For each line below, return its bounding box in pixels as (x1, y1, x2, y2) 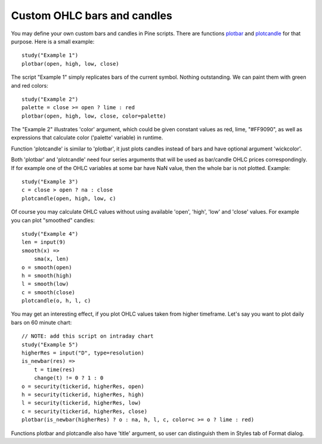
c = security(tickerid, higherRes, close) (21, 408, 148, 415)
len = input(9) (21, 239, 66, 246)
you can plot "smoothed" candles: (11, 217, 95, 224)
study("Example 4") (21, 230, 79, 237)
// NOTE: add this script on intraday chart (21, 333, 154, 340)
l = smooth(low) (21, 280, 69, 288)
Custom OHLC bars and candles (11, 9, 172, 22)
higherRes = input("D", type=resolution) (21, 350, 144, 356)
